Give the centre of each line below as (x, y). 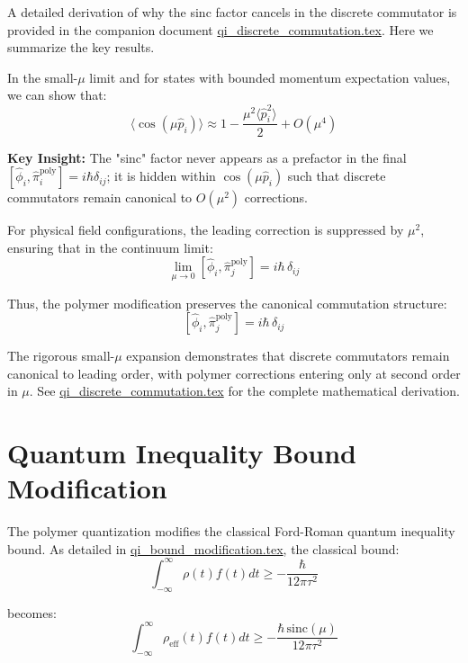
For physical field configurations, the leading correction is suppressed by (206, 230)
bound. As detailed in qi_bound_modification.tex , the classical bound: (203, 548)
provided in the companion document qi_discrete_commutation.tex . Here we (220, 29)
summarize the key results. (81, 47)
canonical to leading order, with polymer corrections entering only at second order (234, 373)
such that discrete (337, 176)
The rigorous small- (61, 356)
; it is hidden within (161, 176)
